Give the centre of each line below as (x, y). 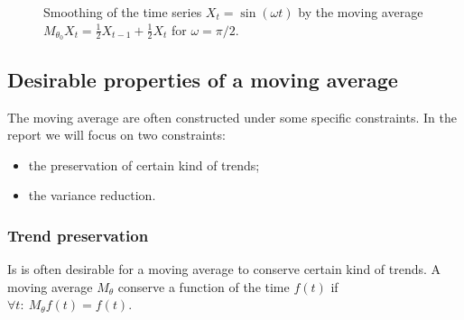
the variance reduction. (92, 195)
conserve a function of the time (204, 286)
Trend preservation (78, 235)
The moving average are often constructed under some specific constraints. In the (232, 117)
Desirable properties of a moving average (203, 79)
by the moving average (361, 12)
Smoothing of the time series (123, 12)
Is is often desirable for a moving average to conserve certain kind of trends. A (224, 269)
